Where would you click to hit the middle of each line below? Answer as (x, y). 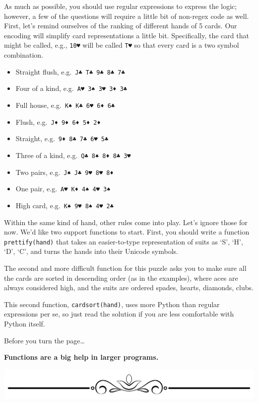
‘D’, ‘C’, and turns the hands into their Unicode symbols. (91, 251)
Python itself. (25, 323)
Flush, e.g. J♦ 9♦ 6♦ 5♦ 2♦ (58, 121)
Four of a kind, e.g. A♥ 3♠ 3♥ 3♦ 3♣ (71, 88)
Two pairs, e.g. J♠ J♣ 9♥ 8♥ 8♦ (64, 172)
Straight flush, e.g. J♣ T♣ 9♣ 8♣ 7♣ (70, 71)
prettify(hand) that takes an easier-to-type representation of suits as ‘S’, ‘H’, (124, 241)
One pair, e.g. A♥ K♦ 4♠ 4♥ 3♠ (63, 189)
